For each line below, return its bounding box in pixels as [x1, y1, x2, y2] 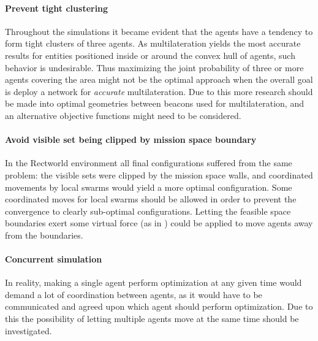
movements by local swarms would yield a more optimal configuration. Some [5, 180, 292, 193]
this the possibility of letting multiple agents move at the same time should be [5, 312, 299, 325]
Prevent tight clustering [5, 1, 108, 14]
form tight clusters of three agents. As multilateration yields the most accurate [5, 37, 301, 50]
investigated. [5, 324, 52, 337]
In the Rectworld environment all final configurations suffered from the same [5, 156, 292, 169]
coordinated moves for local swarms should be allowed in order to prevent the [5, 193, 297, 205]
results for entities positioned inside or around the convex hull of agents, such [5, 48, 295, 61]
